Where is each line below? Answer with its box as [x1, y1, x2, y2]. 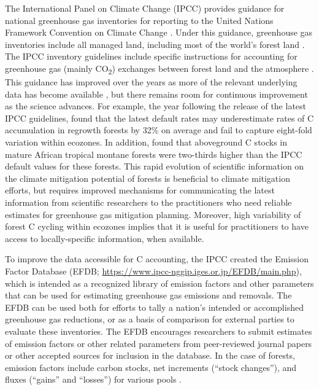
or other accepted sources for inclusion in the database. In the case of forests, [5, 349, 295, 362]
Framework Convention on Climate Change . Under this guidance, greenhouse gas [5, 26, 313, 39]
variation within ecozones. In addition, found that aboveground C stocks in [5, 136, 288, 149]
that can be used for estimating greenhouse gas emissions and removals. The [5, 289, 292, 302]
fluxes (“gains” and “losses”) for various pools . [5, 373, 182, 386]
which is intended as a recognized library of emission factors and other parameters [5, 276, 314, 289]
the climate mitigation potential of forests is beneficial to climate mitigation [5, 171, 290, 184]
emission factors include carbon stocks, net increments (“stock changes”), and [5, 361, 297, 373]
